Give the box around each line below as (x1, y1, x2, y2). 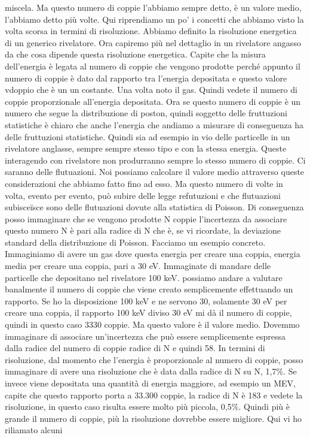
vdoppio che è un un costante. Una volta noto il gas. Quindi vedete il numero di (5, 83, 297, 96)
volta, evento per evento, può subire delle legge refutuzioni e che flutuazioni (5, 189, 281, 201)
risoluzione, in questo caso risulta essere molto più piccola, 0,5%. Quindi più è (5, 400, 290, 413)
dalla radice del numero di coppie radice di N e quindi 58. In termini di (5, 342, 265, 354)
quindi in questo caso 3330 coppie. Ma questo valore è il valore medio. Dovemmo (5, 318, 300, 331)
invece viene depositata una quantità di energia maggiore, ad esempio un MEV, (5, 377, 296, 389)
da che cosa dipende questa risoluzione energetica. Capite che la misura (5, 48, 266, 61)
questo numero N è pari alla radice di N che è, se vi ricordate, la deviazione (5, 224, 281, 237)
